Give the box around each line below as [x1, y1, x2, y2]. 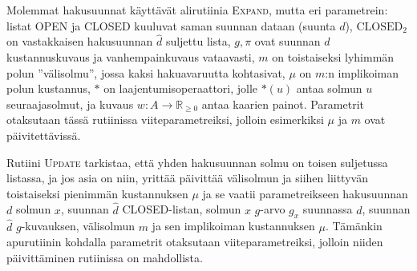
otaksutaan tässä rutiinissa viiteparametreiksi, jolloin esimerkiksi [6, 111, 324, 128]
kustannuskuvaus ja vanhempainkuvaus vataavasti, [6, 49, 255, 65]
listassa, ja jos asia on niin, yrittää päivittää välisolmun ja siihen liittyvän [6, 169, 368, 186]
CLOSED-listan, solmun [122, 201, 241, 217]
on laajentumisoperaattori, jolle [103, 80, 258, 97]
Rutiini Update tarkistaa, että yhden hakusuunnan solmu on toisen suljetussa [6, 153, 388, 170]
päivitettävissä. [6, 126, 81, 143]
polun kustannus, [6, 80, 91, 97]
